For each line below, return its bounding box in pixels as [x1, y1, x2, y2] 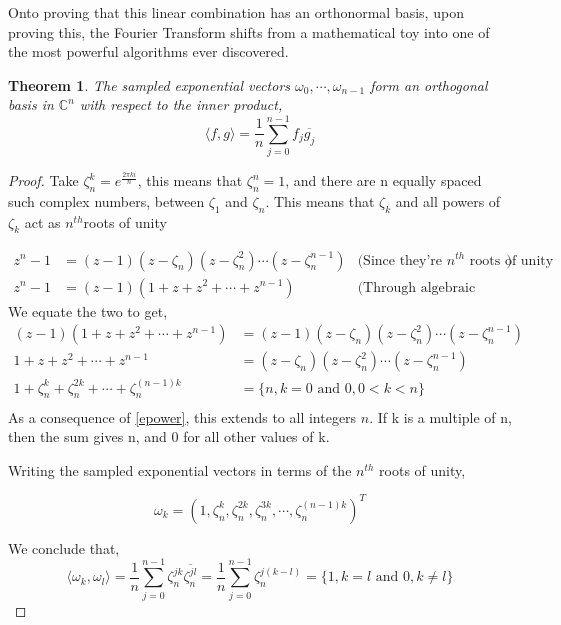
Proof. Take [8, 170, 79, 191]
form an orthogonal [370, 74, 488, 95]
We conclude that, [8, 537, 120, 558]
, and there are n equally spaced [285, 170, 482, 191]
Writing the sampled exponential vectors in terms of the [8, 459, 352, 480]
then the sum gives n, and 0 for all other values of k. [8, 426, 330, 447]
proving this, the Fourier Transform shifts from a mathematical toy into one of [8, 21, 490, 42]
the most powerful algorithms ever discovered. [8, 41, 289, 62]
